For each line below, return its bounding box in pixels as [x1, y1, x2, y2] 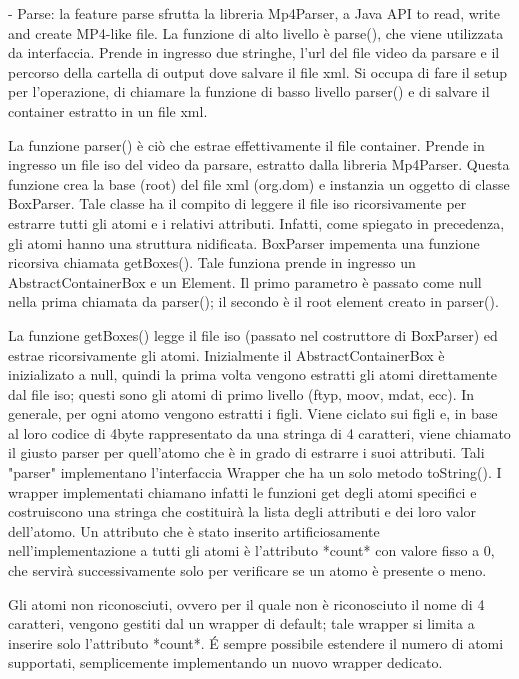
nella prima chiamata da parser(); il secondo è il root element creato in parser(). [8, 291, 499, 312]
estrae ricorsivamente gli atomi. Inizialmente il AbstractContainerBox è [8, 344, 445, 365]
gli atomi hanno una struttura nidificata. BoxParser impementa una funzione [8, 232, 480, 253]
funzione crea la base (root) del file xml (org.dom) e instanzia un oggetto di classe [8, 173, 510, 194]
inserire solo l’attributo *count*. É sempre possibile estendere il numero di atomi [8, 632, 504, 653]
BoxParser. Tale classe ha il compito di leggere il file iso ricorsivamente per [8, 193, 467, 214]
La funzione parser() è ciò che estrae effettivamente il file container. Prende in [8, 134, 485, 155]
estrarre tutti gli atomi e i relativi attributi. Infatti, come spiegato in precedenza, [8, 212, 505, 233]
